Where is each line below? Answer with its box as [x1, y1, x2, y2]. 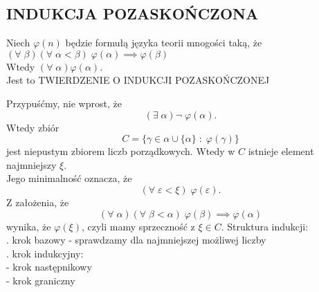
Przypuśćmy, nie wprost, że [6, 95, 122, 110]
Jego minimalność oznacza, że [6, 171, 132, 185]
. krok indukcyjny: [6, 246, 84, 260]
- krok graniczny [6, 273, 75, 287]
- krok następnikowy [6, 259, 92, 274]
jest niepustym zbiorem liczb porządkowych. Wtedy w [6, 144, 235, 158]
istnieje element [248, 144, 314, 158]
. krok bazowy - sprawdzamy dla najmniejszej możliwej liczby [6, 232, 266, 247]
